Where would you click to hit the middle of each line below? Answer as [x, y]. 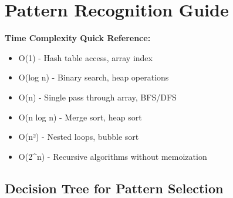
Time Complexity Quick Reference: [78, 38]
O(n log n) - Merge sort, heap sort [80, 117]
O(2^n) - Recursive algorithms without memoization [113, 156]
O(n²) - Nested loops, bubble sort [79, 137]
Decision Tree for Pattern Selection [114, 188]
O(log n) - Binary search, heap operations [94, 77]
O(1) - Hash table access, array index [85, 57]
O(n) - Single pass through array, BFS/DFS [97, 97]
